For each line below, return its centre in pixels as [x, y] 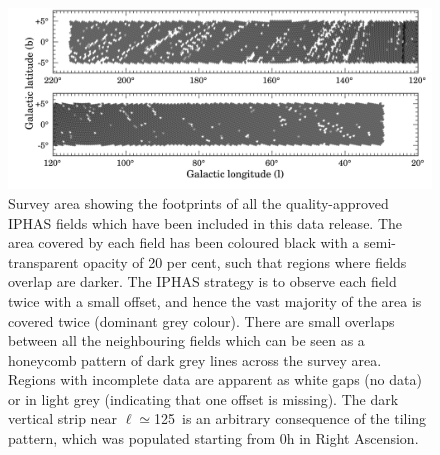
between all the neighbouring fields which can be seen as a [186, 340]
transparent [43, 261]
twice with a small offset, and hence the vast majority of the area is [215, 300]
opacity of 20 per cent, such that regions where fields [245, 261]
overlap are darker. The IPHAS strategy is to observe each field [202, 281]
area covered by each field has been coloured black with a [184, 242]
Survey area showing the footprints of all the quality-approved [198, 202]
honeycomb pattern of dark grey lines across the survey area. [195, 359]
